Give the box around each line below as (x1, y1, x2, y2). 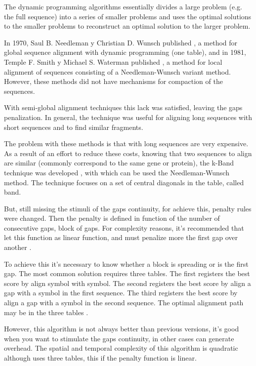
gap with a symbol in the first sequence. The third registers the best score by (4, 287, 238, 298)
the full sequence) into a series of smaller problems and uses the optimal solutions (4, 11, 252, 21)
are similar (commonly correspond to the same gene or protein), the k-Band (4, 158, 234, 168)
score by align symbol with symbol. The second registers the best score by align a (4, 278, 251, 288)
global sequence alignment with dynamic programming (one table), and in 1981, (4, 47, 246, 57)
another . (4, 242, 32, 252)
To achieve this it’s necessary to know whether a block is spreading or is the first (4, 258, 249, 269)
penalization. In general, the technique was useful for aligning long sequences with (4, 112, 253, 122)
